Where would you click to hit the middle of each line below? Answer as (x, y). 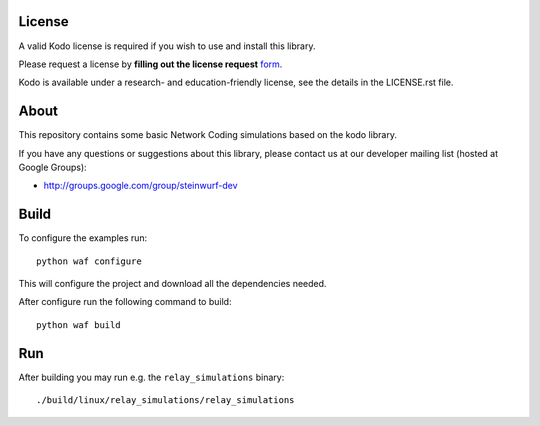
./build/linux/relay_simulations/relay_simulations (165, 400)
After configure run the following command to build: (125, 302)
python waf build (78, 324)
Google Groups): (52, 167)
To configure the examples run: (83, 238)
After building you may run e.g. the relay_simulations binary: (151, 377)
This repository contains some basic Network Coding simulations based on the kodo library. (207, 135)
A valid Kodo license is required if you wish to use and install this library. (167, 46)
